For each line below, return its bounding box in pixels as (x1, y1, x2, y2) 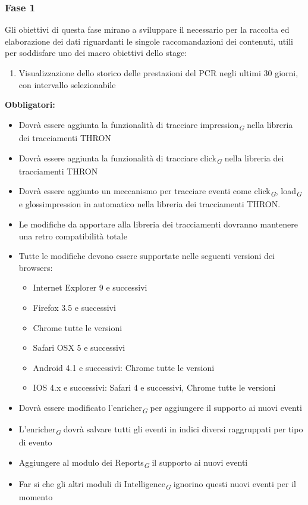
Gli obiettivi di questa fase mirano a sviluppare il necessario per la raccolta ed (5, 23, 290, 36)
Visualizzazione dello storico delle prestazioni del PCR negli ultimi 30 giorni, (18, 67, 298, 79)
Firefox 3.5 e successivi (33, 301, 116, 313)
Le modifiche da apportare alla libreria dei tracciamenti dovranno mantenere (18, 217, 298, 230)
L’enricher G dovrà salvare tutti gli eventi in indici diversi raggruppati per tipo (18, 423, 303, 437)
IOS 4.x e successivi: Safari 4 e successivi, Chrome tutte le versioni (33, 381, 276, 394)
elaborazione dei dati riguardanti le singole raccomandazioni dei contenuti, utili (5, 35, 293, 47)
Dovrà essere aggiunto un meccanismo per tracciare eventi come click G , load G (18, 185, 301, 199)
